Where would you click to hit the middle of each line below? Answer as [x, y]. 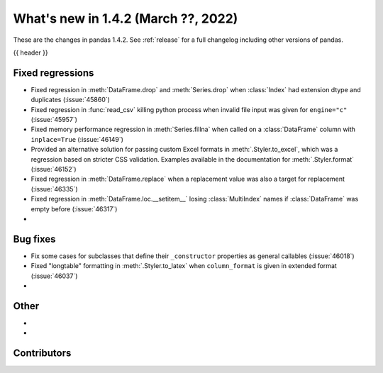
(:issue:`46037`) [54, 276]
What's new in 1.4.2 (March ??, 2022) [126, 18]
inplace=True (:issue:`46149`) [77, 139]
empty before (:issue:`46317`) [74, 208]
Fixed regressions [54, 73]
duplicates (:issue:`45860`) [70, 100]
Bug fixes [34, 239]
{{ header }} [31, 52]
